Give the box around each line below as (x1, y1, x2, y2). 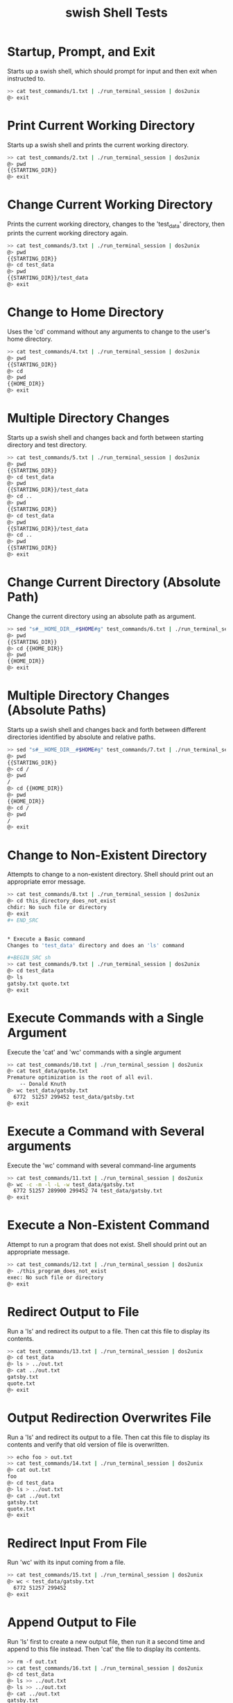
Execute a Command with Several (7, 1123, 205, 1139)
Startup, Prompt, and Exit (7, 44, 156, 60)
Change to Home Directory (7, 304, 164, 320)
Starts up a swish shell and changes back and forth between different (7, 725, 206, 733)
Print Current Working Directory (7, 117, 196, 133)
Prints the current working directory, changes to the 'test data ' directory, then (7, 220, 225, 230)
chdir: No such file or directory (7, 904, 107, 911)
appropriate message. (7, 1248, 71, 1256)
